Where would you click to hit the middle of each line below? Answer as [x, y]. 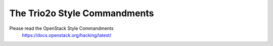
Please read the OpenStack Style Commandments [61, 28]
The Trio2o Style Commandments [82, 13]
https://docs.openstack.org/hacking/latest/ [66, 35]
